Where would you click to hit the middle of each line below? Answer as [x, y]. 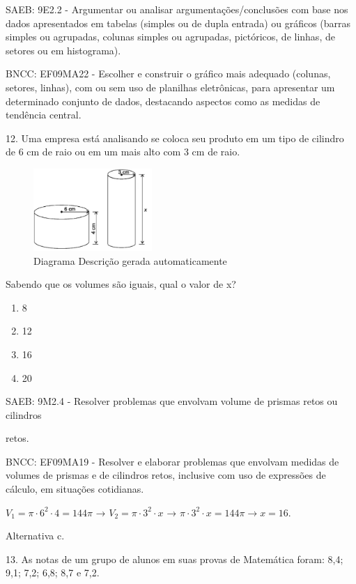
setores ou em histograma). [63, 50]
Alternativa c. [35, 536]
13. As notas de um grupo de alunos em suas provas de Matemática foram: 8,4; [175, 559]
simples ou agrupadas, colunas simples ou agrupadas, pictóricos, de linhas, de [170, 37]
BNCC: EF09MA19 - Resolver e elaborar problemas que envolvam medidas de [172, 461]
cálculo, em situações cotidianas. [75, 489]
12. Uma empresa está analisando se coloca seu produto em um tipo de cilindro [175, 138]
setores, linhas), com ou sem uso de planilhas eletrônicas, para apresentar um [170, 87]
